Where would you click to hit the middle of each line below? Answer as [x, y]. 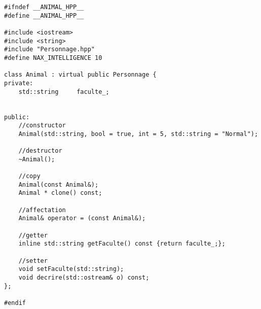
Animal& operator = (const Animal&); [82, 218]
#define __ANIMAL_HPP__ [44, 15]
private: [19, 83]
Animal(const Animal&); [59, 184]
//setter [33, 261]
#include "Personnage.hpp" [49, 49]
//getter [33, 235]
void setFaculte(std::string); [71, 269]
